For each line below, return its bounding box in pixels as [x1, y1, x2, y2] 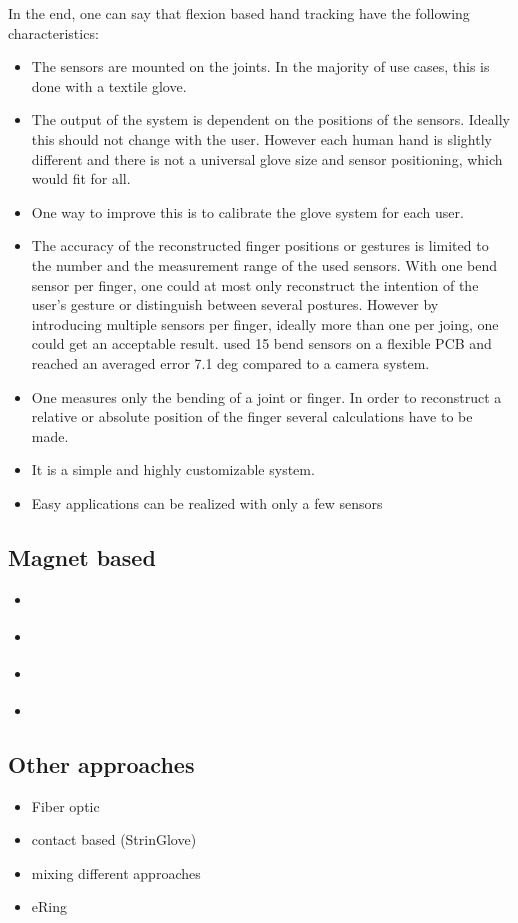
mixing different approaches [31, 862, 201, 883]
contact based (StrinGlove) [31, 829, 197, 850]
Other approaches [8, 748, 195, 779]
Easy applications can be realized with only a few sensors [31, 492, 383, 513]
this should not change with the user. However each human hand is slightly [31, 128, 492, 149]
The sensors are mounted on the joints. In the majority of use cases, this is [31, 56, 490, 77]
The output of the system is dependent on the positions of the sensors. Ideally [31, 109, 510, 130]
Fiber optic [31, 795, 100, 816]
